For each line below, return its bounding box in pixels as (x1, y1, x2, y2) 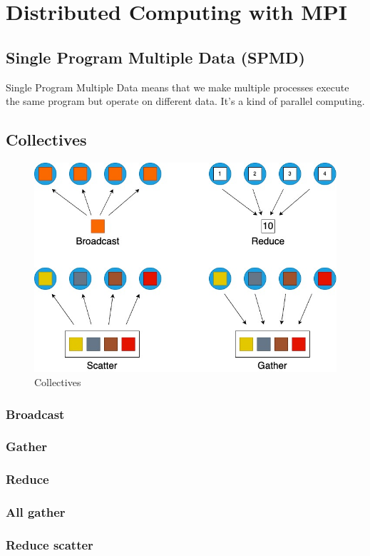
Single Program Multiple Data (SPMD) (6, 46, 305, 68)
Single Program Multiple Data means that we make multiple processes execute (6, 79, 349, 94)
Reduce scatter (6, 535, 93, 553)
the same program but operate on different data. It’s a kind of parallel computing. (6, 93, 365, 108)
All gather (6, 503, 66, 521)
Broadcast (6, 405, 65, 423)
